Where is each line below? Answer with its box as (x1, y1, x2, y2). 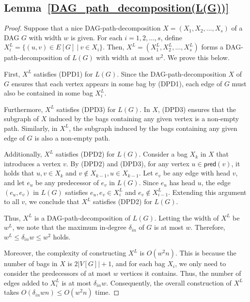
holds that (4, 168, 34, 178)
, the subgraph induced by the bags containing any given (69, 123, 237, 133)
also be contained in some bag (4, 88, 93, 98)
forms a (201, 42, 224, 52)
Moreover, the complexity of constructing (4, 248, 126, 258)
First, (4, 68, 20, 79)
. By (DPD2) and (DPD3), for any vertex (66, 158, 189, 168)
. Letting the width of (154, 212, 219, 223)
